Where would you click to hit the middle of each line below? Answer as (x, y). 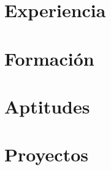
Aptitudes (47, 106)
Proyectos (46, 154)
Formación (49, 58)
